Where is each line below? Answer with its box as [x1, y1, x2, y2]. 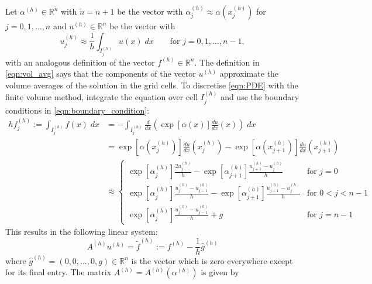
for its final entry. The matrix [5, 266, 112, 278]
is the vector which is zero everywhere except [131, 254, 293, 266]
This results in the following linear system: [5, 225, 158, 238]
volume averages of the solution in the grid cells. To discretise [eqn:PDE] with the [5, 78, 298, 91]
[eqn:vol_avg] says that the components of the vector [5, 67, 196, 80]
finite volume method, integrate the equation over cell [5, 91, 198, 103]
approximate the [219, 67, 279, 80]
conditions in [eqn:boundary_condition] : [5, 104, 150, 116]
